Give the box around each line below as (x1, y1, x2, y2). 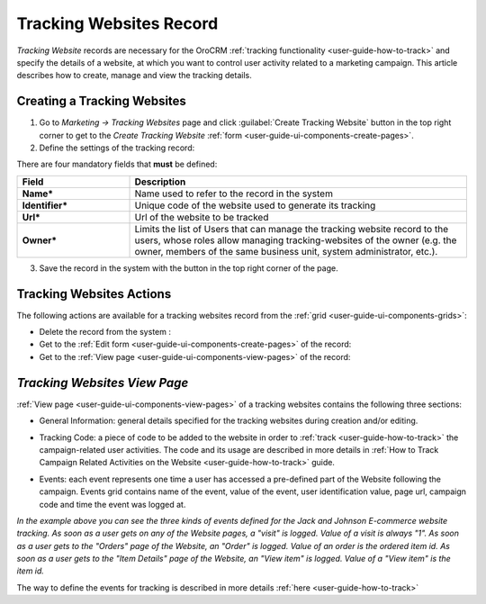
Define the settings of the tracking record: (39, 142, 195, 153)
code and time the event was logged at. (39, 499, 186, 509)
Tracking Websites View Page (16, 374, 189, 391)
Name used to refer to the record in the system (134, 187, 333, 200)
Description (134, 176, 186, 188)
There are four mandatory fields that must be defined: (16, 158, 218, 170)
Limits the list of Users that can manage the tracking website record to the (134, 222, 449, 235)
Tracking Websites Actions (16, 286, 172, 302)
